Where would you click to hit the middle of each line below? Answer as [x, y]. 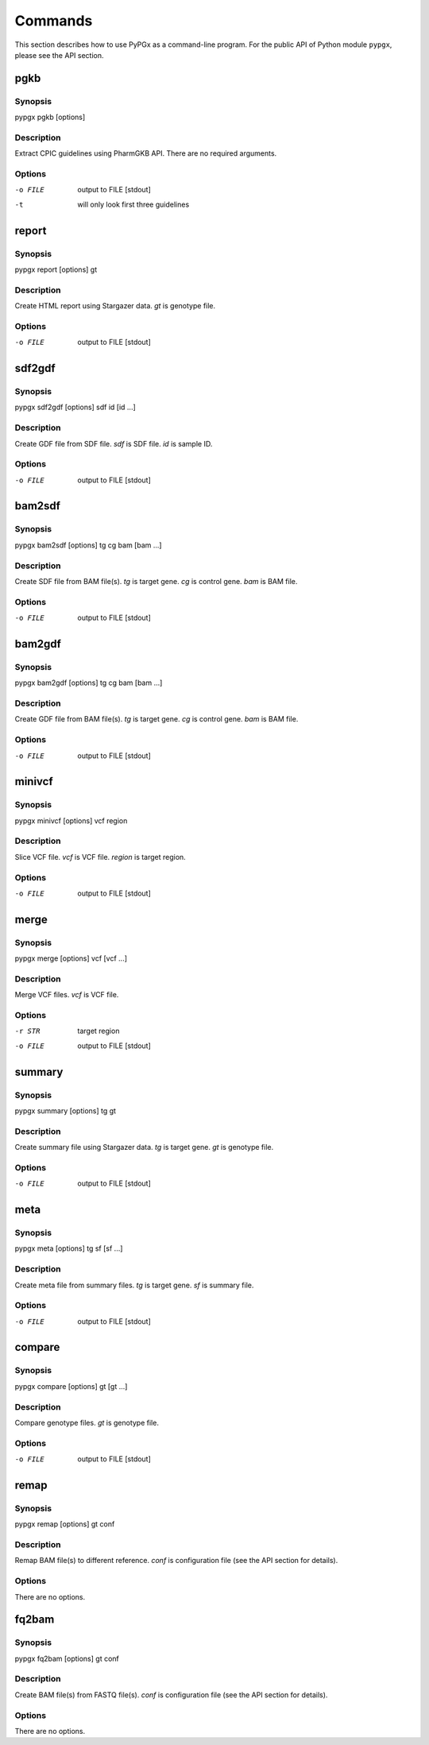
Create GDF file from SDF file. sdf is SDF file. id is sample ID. [114, 443]
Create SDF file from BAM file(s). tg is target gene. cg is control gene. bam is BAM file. [156, 581]
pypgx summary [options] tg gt [66, 1110]
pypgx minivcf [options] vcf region [71, 820]
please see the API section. [59, 55]
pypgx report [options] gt [56, 269]
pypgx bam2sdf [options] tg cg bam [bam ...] [88, 545]
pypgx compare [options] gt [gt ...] [71, 1386]
